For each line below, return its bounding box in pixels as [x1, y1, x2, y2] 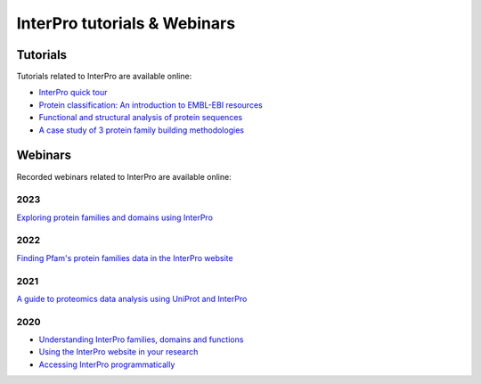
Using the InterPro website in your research [38, 347, 199, 357]
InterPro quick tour [38, 87, 108, 98]
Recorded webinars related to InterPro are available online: [16, 171, 232, 182]
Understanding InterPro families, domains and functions [38, 334, 244, 345]
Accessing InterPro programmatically [38, 359, 175, 370]
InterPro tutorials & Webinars [16, 13, 236, 33]
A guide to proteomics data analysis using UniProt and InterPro [16, 293, 248, 304]
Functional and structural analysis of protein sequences [38, 112, 243, 123]
